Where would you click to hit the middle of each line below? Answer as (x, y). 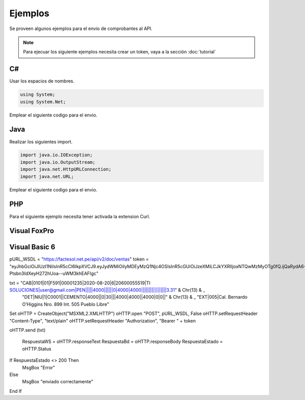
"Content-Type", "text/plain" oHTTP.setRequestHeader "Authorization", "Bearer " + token (102, 321)
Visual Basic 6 (32, 247)
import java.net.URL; (47, 176)
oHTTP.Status (37, 349)
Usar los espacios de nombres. (42, 81)
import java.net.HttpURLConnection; (66, 169)
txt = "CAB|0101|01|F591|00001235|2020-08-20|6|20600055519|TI (80, 283)
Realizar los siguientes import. (41, 141)
